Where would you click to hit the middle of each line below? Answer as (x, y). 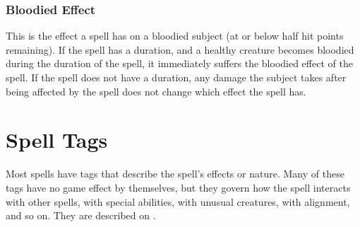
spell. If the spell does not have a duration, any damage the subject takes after (176, 77)
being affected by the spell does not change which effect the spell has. (156, 91)
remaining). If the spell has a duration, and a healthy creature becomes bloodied (180, 49)
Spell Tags (57, 140)
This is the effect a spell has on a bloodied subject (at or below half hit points (175, 36)
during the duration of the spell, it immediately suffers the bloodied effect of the (179, 63)
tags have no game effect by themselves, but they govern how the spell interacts (178, 187)
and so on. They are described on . (81, 215)
